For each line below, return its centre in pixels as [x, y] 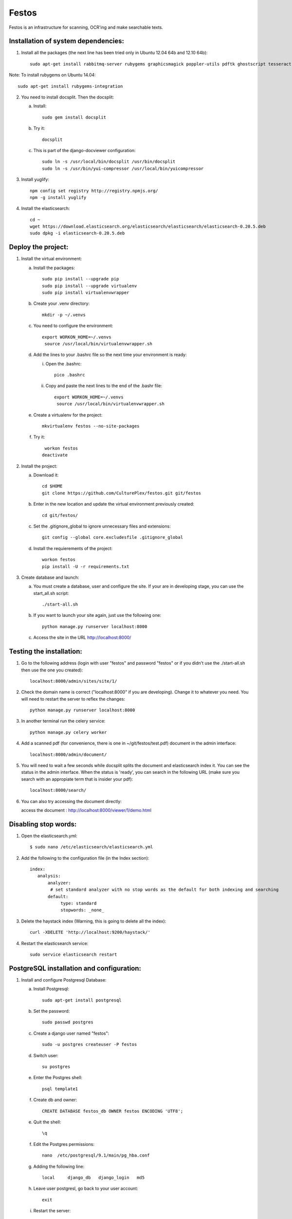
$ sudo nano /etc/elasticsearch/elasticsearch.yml [91, 847]
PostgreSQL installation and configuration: [75, 968]
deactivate [55, 455]
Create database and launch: [50, 577]
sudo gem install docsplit [74, 117]
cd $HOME [52, 486]
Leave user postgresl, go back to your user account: [86, 1189]
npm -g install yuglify [58, 197]
